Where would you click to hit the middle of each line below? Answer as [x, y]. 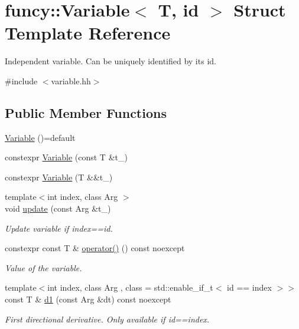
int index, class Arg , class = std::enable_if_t [130, 287]
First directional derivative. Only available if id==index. [107, 319]
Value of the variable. [43, 267]
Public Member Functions [86, 112]
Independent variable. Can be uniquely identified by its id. [110, 61]
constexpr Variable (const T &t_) [66, 157]
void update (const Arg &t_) [58, 208]
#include [21, 80]
